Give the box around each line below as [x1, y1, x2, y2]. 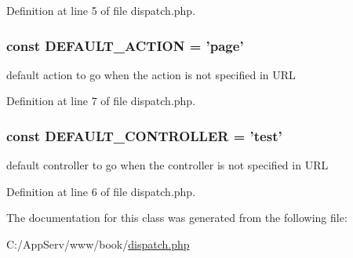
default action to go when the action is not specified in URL [6, 66, 296, 82]
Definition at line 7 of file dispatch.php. [6, 93, 196, 109]
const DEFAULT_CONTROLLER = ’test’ [6, 125, 282, 145]
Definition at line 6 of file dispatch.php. [6, 183, 196, 199]
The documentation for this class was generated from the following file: [6, 209, 348, 226]
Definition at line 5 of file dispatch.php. [6, 2, 196, 18]
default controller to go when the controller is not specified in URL [6, 157, 329, 173]
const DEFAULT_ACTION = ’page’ [6, 35, 244, 55]
